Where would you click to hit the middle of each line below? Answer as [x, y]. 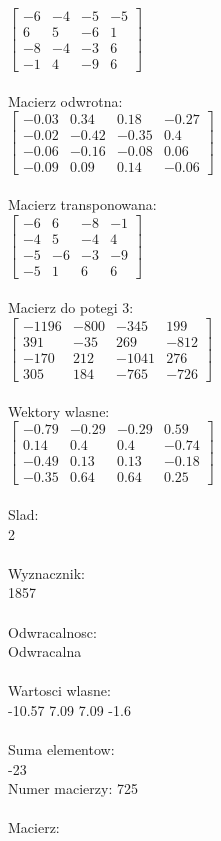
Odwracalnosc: [52, 631]
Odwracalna [45, 651]
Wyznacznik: [47, 572]
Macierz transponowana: [82, 204]
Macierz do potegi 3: [71, 307]
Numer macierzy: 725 [73, 788]
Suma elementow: [61, 749]
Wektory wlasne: [59, 410]
